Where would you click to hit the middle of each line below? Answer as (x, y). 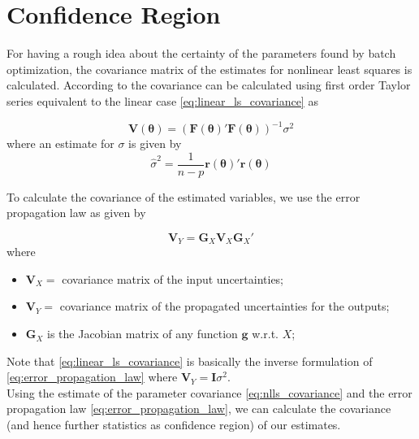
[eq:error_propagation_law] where (92, 377)
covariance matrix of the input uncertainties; (173, 278)
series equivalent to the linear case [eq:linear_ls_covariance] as (162, 100)
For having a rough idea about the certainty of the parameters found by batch (201, 53)
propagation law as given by (76, 213)
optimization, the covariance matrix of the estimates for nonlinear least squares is (209, 69)
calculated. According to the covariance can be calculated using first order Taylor (209, 85)
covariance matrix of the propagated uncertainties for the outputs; (225, 306)
